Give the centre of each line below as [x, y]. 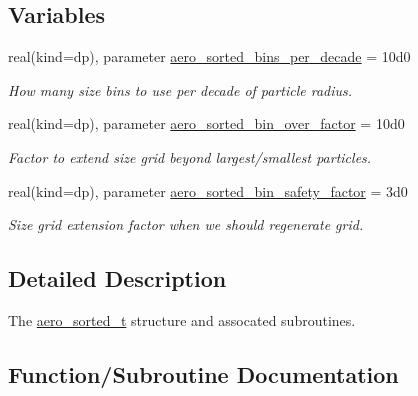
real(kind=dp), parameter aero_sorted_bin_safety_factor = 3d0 [208, 190]
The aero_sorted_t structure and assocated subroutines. [182, 319]
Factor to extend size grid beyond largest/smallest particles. [190, 156]
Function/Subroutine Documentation [203, 373]
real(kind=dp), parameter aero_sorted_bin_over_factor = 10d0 [206, 123]
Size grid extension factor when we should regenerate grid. [186, 224]
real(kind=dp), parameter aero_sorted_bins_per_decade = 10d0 [209, 56]
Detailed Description [117, 278]
